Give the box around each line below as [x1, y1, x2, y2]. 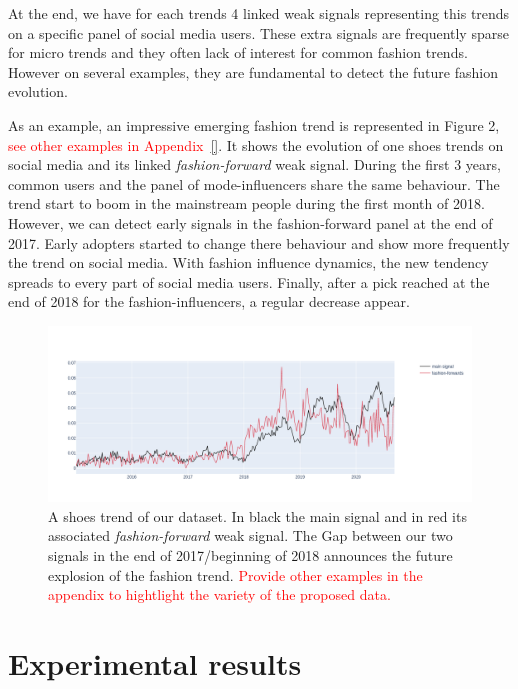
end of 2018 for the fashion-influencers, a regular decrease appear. [8, 291, 410, 312]
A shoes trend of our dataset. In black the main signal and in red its [48, 505, 467, 526]
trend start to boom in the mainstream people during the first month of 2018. [8, 193, 485, 214]
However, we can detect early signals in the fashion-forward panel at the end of [8, 212, 493, 233]
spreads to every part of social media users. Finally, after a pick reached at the [8, 271, 490, 292]
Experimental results [8, 643, 302, 684]
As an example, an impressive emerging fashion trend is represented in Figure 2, [8, 114, 500, 135]
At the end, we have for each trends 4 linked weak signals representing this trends [8, 3, 510, 23]
